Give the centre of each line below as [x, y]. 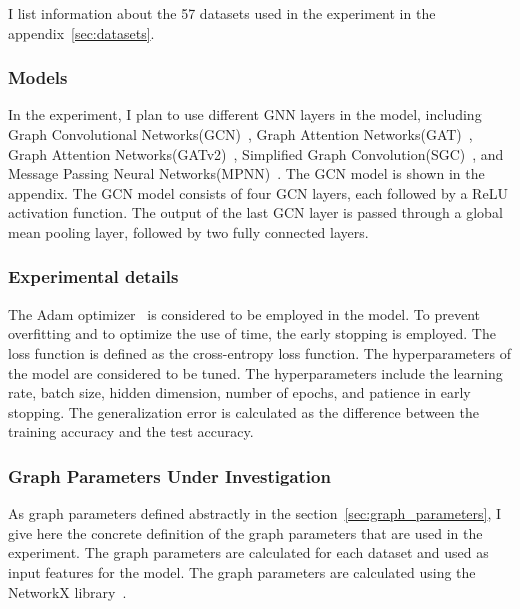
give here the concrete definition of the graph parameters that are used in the [245, 532]
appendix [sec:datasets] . [81, 32]
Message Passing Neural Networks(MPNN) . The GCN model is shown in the [246, 173]
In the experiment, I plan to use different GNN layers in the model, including [245, 114]
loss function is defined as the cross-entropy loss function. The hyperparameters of [259, 352]
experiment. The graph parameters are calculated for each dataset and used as [248, 552]
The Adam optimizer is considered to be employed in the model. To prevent [244, 313]
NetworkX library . [67, 591]
